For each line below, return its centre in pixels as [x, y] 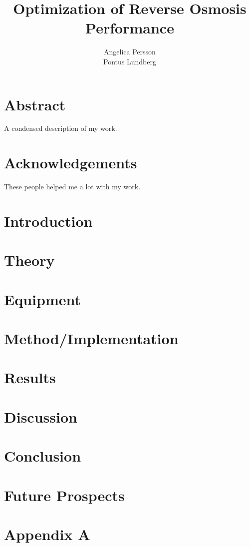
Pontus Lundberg [130, 61]
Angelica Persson [130, 52]
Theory [29, 260]
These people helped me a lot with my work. [72, 187]
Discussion [41, 416]
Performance [130, 28]
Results [30, 377]
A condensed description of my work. [61, 128]
